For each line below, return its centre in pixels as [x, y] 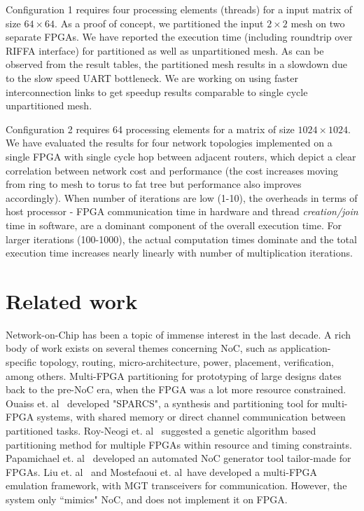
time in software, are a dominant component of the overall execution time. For [174, 225]
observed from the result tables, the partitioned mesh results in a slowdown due [176, 64]
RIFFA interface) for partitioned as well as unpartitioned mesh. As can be [165, 50]
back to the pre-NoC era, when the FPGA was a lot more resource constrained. [176, 389]
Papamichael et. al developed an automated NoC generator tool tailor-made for [178, 458]
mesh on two [318, 23]
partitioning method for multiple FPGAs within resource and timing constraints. [179, 444]
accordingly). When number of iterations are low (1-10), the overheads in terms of [182, 197]
